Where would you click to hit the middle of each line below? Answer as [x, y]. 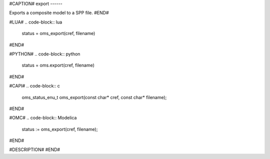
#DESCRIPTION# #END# [34, 149]
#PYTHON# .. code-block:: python [45, 54]
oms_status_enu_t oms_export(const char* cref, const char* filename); [94, 97]
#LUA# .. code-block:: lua [36, 22]
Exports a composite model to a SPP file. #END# [59, 13]
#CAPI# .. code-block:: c [34, 86]
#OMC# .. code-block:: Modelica [43, 118]
